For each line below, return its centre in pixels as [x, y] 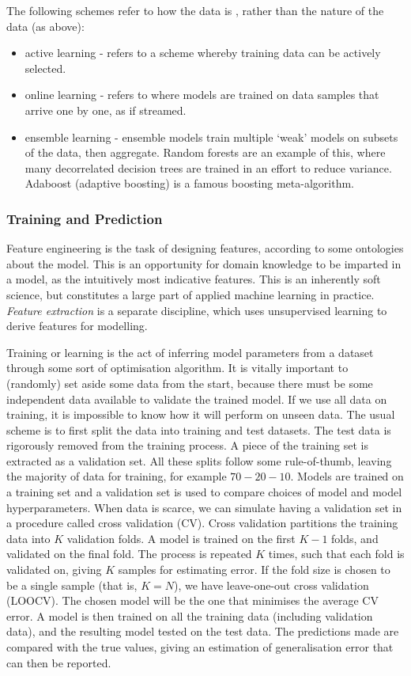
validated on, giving [54, 570]
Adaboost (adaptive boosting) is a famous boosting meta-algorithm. [189, 183]
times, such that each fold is [336, 554]
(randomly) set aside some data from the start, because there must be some [190, 383]
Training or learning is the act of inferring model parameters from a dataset [190, 352]
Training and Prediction [85, 218]
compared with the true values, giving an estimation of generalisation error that [200, 647]
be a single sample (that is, [72, 585]
